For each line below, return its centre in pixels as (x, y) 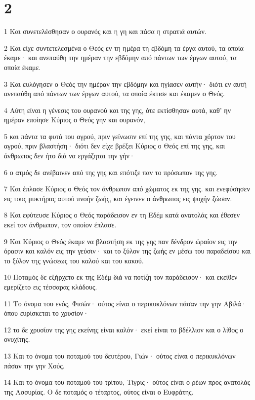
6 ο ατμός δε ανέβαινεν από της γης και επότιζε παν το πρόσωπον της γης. (111, 172)
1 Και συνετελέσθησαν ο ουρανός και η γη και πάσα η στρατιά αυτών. (105, 31)
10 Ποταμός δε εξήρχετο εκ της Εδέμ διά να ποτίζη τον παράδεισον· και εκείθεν (121, 277)
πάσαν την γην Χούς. (34, 365)
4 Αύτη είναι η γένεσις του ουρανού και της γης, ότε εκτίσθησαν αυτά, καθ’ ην (117, 110)
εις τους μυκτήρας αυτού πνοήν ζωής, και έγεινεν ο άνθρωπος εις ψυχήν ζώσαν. (118, 198)
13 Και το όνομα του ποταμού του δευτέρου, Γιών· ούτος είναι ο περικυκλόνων (120, 355)
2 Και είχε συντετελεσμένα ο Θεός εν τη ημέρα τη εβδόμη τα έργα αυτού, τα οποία (124, 48)
